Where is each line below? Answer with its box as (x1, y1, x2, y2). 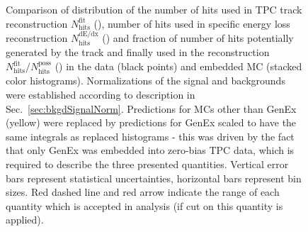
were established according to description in (6, 87, 195, 102)
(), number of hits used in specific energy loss (93, 16, 290, 31)
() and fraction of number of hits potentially (102, 31, 294, 45)
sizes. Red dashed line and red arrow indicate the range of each (6, 184, 280, 199)
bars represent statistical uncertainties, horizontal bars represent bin (6, 170, 302, 185)
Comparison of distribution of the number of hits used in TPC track (6, 2, 302, 16)
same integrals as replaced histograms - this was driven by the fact (6, 128, 295, 143)
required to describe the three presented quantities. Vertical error (6, 157, 289, 171)
